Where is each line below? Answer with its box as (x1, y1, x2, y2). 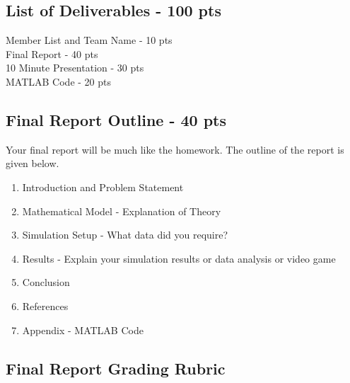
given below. (6, 156, 59, 171)
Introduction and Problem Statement (22, 179, 184, 194)
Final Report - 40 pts (6, 46, 98, 61)
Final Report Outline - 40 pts (6, 108, 227, 130)
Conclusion (22, 275, 70, 290)
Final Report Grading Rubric (6, 357, 226, 379)
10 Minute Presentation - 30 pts (6, 60, 144, 75)
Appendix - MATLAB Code (22, 322, 144, 337)
